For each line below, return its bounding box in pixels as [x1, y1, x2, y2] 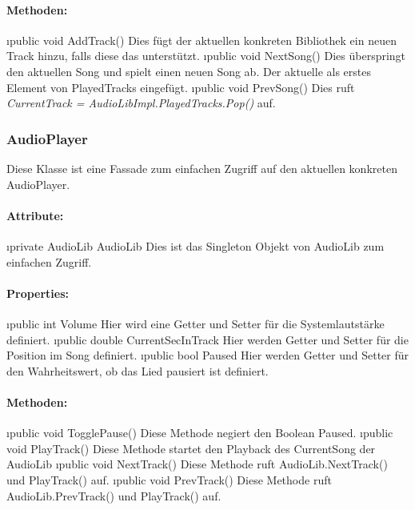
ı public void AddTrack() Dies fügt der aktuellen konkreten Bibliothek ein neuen [6, 31, 397, 48]
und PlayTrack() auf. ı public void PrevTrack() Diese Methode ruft [6, 471, 332, 488]
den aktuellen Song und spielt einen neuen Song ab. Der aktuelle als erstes [6, 62, 371, 79]
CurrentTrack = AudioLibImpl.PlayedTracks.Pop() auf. [6, 94, 276, 111]
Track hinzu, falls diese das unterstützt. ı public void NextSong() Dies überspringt [6, 47, 406, 64]
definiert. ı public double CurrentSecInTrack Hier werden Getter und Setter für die [6, 331, 409, 347]
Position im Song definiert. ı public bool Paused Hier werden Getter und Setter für [6, 347, 409, 363]
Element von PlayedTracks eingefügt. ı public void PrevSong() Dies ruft [6, 78, 355, 95]
